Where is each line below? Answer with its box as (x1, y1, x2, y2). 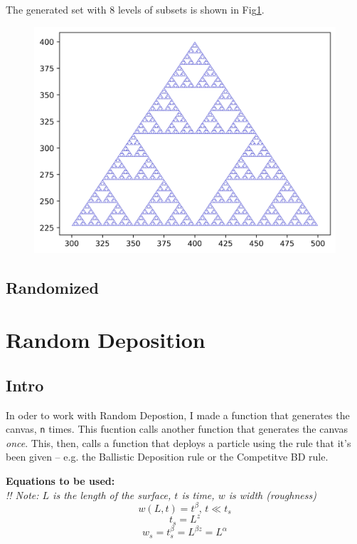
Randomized (6, 276, 99, 298)
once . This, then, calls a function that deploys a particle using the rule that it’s (6, 435, 351, 450)
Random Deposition (6, 325, 206, 354)
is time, (181, 487, 215, 502)
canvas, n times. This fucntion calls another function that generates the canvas (6, 421, 348, 436)
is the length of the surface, (53, 487, 171, 502)
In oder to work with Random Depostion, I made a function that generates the (6, 407, 350, 422)
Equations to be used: (6, 473, 115, 488)
